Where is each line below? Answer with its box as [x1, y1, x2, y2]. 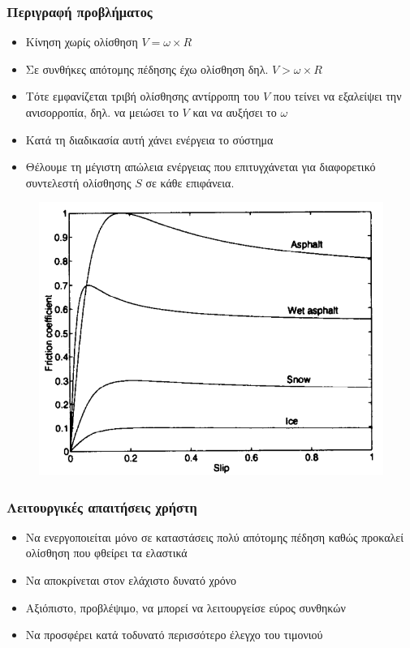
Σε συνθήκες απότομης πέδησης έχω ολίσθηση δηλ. [25, 60, 269, 77]
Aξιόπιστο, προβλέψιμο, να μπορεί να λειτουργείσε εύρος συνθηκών [25, 599, 346, 616]
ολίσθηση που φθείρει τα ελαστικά [25, 544, 188, 561]
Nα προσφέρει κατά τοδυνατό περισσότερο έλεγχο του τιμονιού [25, 626, 323, 643]
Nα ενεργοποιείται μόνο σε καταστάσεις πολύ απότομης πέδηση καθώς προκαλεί [25, 528, 404, 545]
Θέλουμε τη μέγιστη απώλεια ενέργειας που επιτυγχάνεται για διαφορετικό [25, 158, 376, 175]
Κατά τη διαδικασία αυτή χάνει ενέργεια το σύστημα [25, 131, 274, 148]
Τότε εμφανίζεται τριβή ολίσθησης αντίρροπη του [25, 88, 260, 105]
